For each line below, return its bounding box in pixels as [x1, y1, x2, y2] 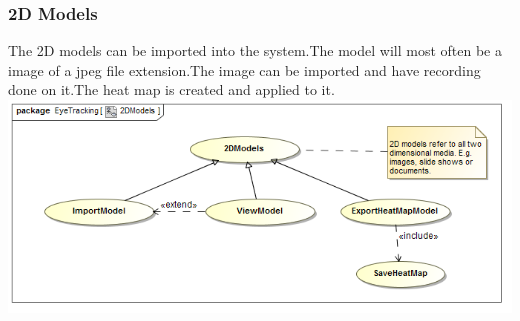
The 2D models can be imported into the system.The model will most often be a [8, 40, 502, 61]
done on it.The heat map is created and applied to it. [8, 79, 335, 100]
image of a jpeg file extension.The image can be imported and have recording [8, 59, 481, 80]
